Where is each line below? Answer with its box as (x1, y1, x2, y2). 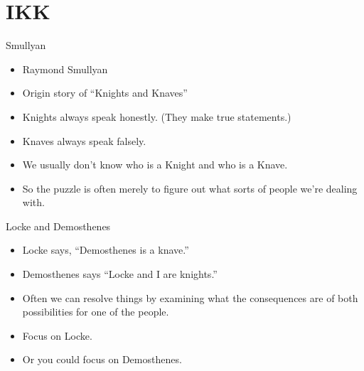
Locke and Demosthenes (6, 218, 111, 233)
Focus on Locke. (22, 328, 92, 343)
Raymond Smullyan (22, 61, 108, 76)
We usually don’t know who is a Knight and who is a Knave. (22, 157, 288, 172)
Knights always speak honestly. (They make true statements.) (22, 109, 291, 124)
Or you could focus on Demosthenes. (22, 352, 182, 367)
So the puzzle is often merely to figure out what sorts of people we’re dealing (22, 181, 358, 195)
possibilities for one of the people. (22, 304, 169, 319)
